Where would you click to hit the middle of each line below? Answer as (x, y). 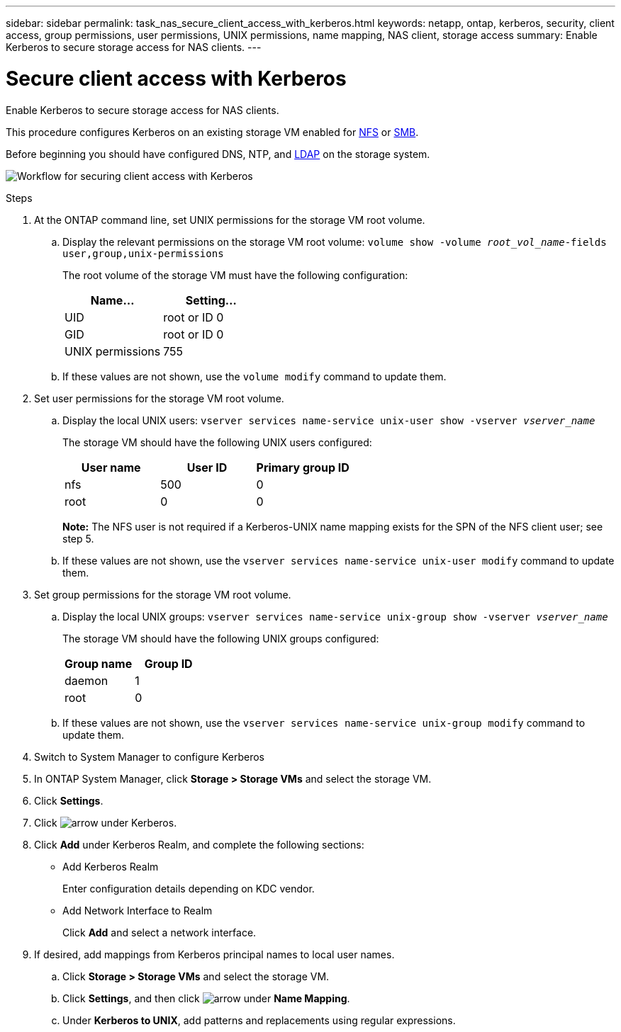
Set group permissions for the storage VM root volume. (163, 594)
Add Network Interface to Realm (138, 910)
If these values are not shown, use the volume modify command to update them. (254, 376)
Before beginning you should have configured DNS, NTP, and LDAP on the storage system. (218, 154)
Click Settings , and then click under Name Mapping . (206, 998)
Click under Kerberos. (106, 822)
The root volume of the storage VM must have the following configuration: (235, 275)
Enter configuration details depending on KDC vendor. (189, 888)
